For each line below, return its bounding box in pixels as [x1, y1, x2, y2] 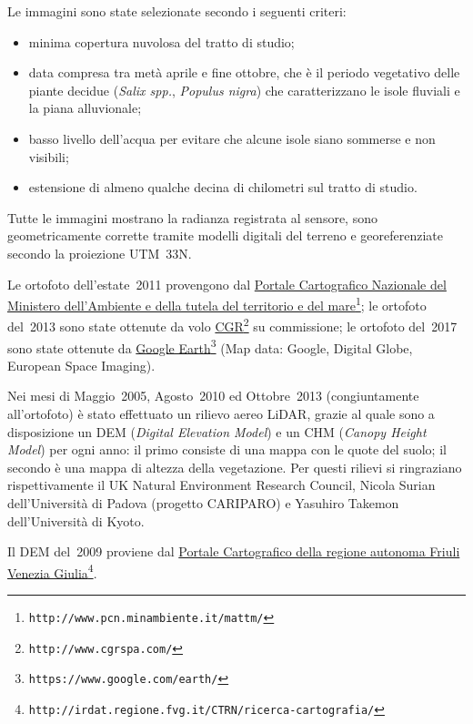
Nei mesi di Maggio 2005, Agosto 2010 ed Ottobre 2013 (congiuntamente [7, 386, 419, 405]
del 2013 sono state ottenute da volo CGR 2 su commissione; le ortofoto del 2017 [7, 314, 458, 336]
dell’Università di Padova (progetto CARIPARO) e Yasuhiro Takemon [7, 494, 399, 513]
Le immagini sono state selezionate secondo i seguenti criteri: [7, 2, 347, 20]
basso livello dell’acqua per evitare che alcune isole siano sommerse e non [28, 128, 436, 148]
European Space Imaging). [7, 355, 156, 374]
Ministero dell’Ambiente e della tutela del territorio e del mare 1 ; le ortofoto [7, 293, 427, 314]
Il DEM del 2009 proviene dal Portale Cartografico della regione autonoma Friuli [7, 542, 460, 561]
